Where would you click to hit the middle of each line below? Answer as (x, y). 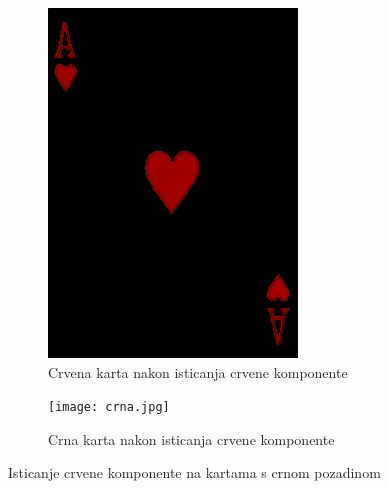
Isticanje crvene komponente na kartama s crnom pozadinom (194, 472)
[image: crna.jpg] (109, 407)
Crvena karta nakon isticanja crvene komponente (198, 371)
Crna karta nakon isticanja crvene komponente (191, 438)
